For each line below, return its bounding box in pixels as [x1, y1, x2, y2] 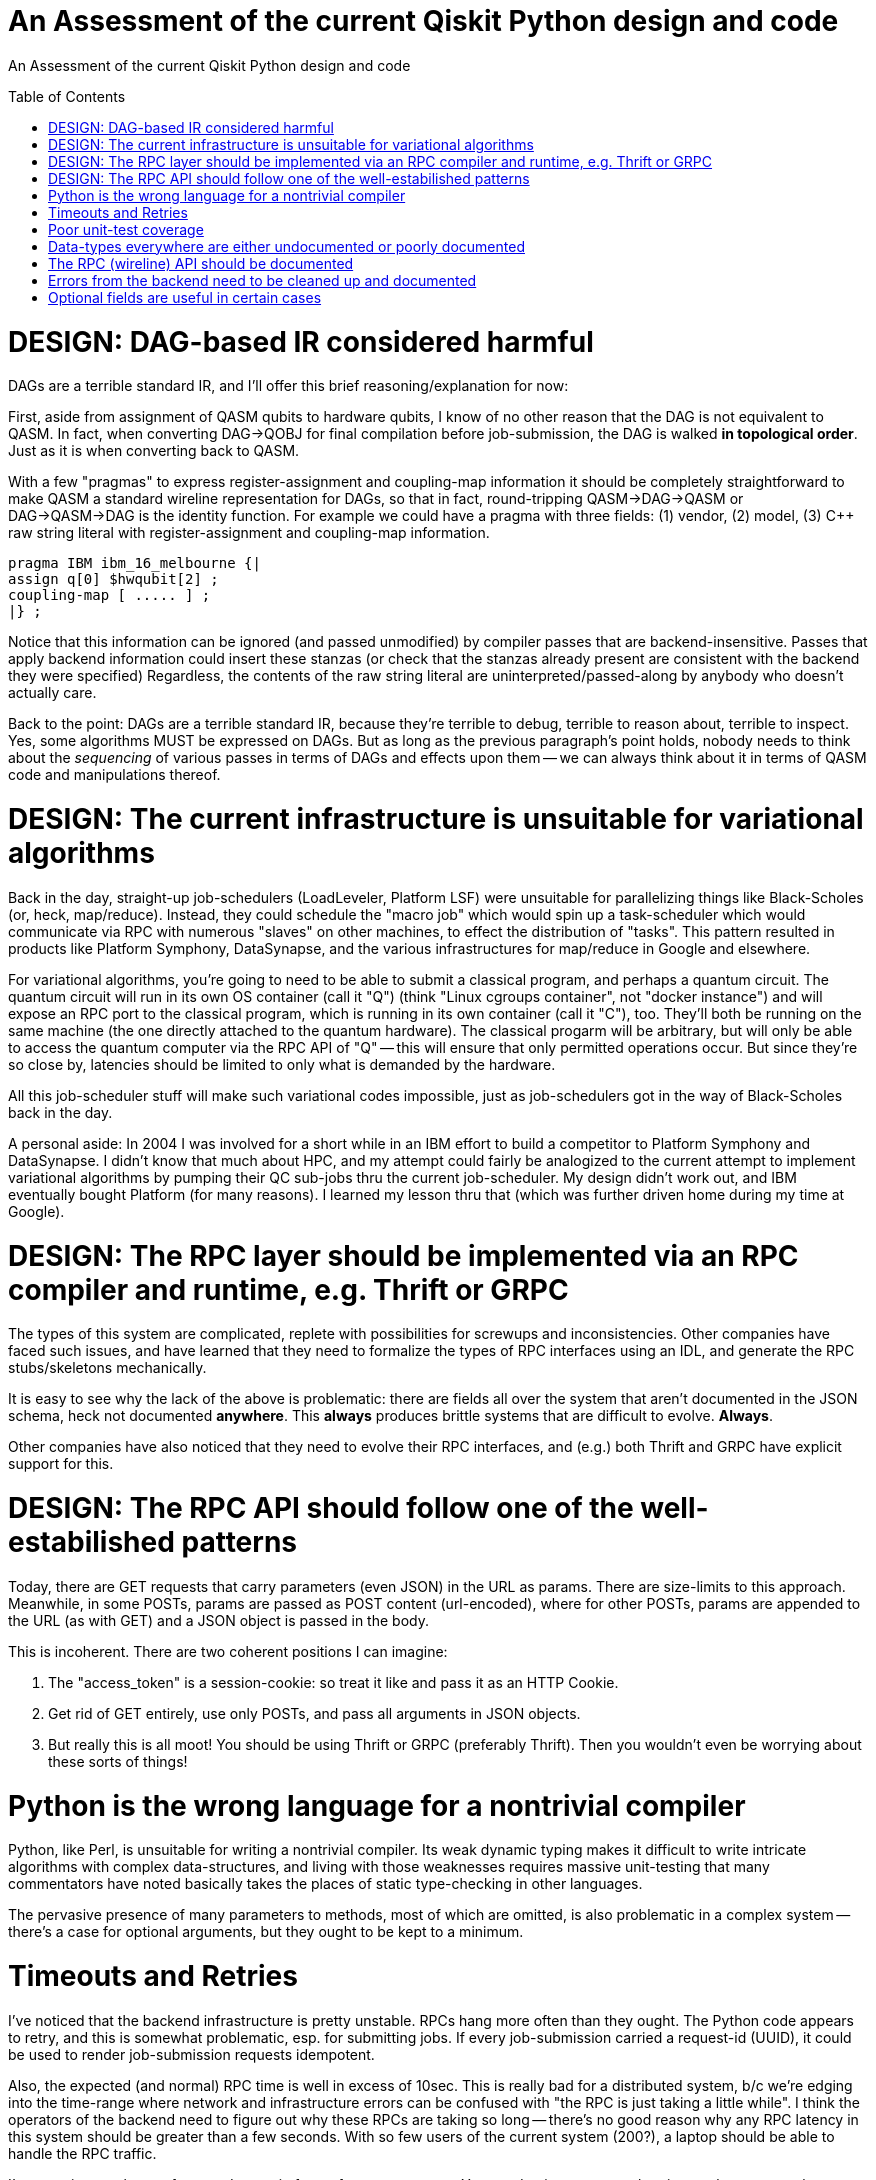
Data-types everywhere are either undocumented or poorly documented [48, 237, 525, 255]
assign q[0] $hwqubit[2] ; [8, 571, 219, 588]
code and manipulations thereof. [8, 766, 221, 784]
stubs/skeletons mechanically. [8, 1359, 207, 1377]
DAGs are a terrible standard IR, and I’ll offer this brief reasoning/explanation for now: [8, 377, 569, 395]
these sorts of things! [48, 1752, 188, 1770]
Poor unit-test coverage [48, 220, 204, 238]
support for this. [8, 1455, 114, 1473]
